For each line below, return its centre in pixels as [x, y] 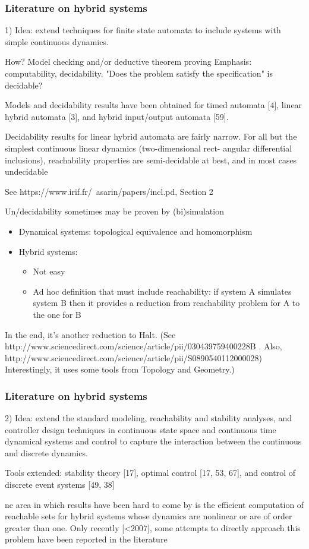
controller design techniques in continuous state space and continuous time [141, 429]
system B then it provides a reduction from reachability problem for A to [166, 303]
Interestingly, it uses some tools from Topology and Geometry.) [120, 369]
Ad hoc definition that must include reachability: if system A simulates [162, 291]
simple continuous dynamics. [57, 41]
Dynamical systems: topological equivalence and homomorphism [135, 231]
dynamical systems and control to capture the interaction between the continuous [153, 441]
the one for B [57, 314]
